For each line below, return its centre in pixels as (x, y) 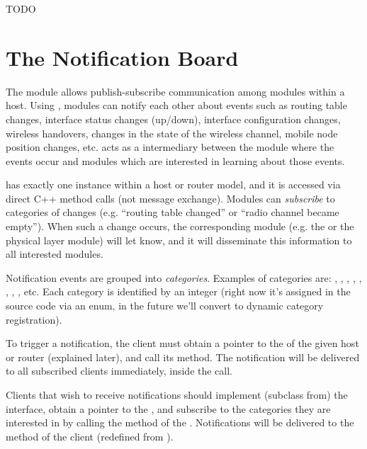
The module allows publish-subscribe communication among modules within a (175, 91)
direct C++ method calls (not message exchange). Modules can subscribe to (170, 198)
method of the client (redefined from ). (90, 436)
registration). (34, 319)
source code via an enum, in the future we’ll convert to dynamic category (165, 306)
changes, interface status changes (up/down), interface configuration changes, (173, 119)
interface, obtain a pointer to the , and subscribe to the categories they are (168, 408)
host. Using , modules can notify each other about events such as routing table (176, 105)
